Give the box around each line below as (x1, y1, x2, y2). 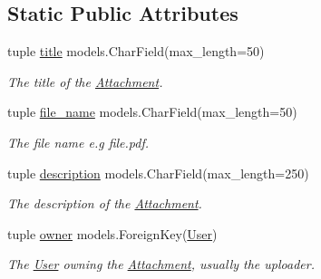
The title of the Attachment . (7, 72, 163, 91)
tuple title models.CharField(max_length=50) (7, 42, 265, 61)
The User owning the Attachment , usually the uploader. (7, 255, 315, 274)
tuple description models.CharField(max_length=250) (7, 163, 309, 182)
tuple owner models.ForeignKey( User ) (7, 224, 218, 243)
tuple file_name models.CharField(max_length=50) (7, 102, 297, 121)
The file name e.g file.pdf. (7, 132, 150, 151)
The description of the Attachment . (7, 194, 202, 213)
